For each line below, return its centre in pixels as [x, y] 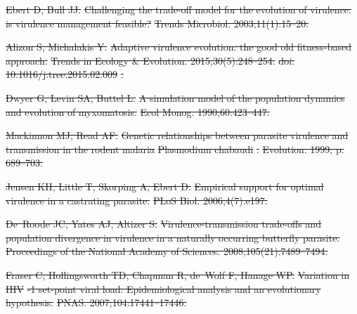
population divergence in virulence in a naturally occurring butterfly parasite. [173, 237]
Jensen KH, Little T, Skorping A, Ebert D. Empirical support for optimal [165, 186]
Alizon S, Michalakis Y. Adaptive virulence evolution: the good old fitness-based [178, 47]
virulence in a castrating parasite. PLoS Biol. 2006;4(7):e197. [137, 200]
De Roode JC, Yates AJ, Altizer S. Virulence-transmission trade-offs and [163, 224]
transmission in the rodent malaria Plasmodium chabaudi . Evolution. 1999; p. [175, 149]
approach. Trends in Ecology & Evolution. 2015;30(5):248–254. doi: [150, 60]
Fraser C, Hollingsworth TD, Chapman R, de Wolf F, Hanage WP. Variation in [178, 274]
